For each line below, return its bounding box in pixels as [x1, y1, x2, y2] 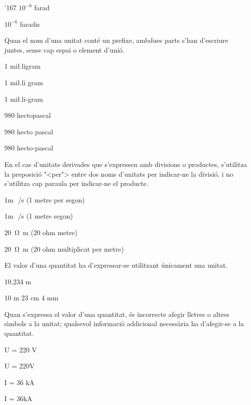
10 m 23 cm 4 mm [4, 293, 59, 303]
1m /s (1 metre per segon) [4, 194, 85, 204]
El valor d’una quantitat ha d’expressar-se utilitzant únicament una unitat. [4, 260, 228, 270]
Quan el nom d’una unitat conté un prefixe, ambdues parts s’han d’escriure [4, 35, 228, 45]
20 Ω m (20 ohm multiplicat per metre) [4, 243, 124, 254]
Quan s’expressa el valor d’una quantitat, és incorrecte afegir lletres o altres [4, 309, 230, 319]
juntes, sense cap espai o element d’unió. [4, 44, 125, 55]
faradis [19, 18, 40, 29]
